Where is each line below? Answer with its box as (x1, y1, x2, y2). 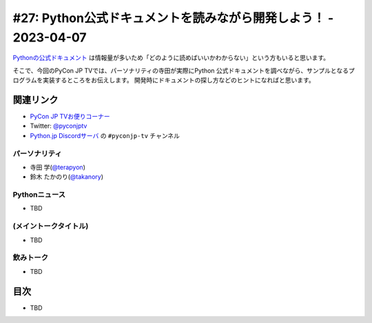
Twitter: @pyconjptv (30, 121, 87, 130)
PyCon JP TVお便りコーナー (30, 112, 110, 121)
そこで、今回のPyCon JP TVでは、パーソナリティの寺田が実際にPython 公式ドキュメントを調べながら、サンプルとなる (12, 66, 349, 75)
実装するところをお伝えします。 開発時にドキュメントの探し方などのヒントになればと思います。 (42, 76, 315, 84)
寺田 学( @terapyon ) (30, 163, 85, 171)
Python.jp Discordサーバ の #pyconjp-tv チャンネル (30, 131, 180, 139)
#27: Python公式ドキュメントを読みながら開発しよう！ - (12, 10, 334, 26)
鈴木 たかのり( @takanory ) (30, 173, 103, 181)
